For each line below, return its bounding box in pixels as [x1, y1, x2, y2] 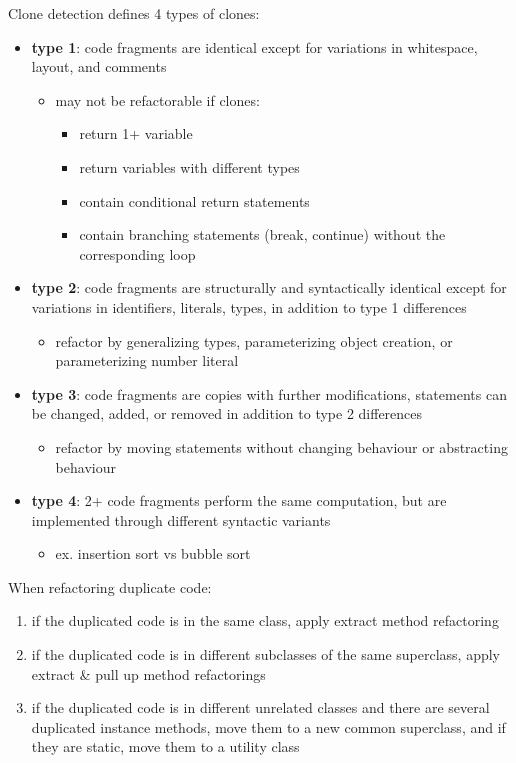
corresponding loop [79, 243, 196, 264]
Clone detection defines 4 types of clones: [8, 3, 260, 23]
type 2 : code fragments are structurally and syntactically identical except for [31, 277, 507, 298]
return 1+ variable [79, 123, 193, 144]
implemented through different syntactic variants [31, 509, 331, 530]
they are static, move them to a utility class [31, 736, 300, 757]
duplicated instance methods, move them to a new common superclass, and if [31, 716, 506, 737]
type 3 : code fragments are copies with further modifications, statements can [31, 383, 507, 404]
